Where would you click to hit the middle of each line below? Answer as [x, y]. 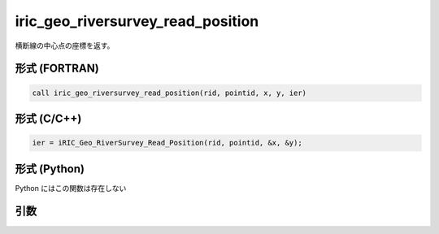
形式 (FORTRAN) [57, 69]
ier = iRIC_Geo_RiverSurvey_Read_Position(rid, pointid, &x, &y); [167, 143]
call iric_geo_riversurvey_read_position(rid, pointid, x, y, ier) [170, 93]
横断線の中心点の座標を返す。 [65, 45]
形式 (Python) [50, 169]
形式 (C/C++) [48, 118]
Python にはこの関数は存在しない [71, 188]
